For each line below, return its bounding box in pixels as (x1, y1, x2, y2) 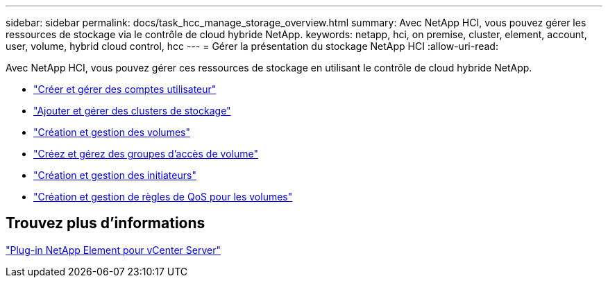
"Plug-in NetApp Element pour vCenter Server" (6, 243, 221, 256)
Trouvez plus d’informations (6, 214, 205, 232)
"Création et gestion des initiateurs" (33, 169, 196, 181)
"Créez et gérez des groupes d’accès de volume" (33, 148, 258, 160)
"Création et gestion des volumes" (33, 126, 190, 138)
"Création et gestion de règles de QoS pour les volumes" (33, 191, 293, 203)
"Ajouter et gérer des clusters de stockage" (33, 105, 231, 117)
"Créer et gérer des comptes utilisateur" (33, 83, 217, 95)
